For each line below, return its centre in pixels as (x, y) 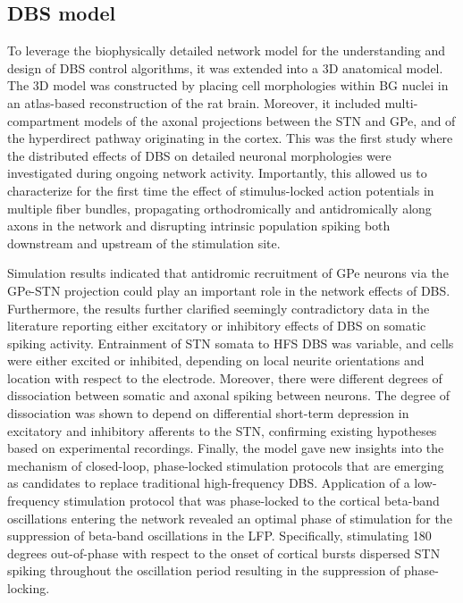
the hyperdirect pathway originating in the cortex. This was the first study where (230, 138)
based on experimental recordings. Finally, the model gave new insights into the (226, 448)
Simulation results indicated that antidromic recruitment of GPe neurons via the (228, 273)
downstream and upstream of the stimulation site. (144, 243)
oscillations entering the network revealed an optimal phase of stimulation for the (230, 518)
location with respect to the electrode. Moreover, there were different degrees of (225, 377)
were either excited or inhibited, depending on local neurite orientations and (216, 360)
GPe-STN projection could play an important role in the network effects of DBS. (229, 290)
